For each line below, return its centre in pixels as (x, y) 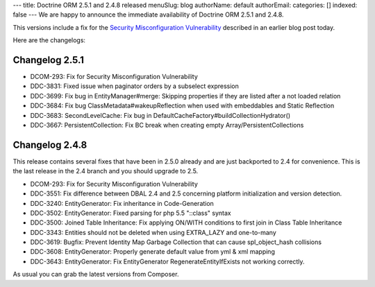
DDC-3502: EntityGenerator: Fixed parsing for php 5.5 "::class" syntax (131, 213)
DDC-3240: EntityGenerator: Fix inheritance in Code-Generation (122, 203)
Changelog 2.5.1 (49, 60)
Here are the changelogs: (49, 40)
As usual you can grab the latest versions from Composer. (96, 275)
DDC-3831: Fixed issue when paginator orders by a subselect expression (134, 86)
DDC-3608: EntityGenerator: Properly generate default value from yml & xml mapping (153, 252)
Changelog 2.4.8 (50, 145)
